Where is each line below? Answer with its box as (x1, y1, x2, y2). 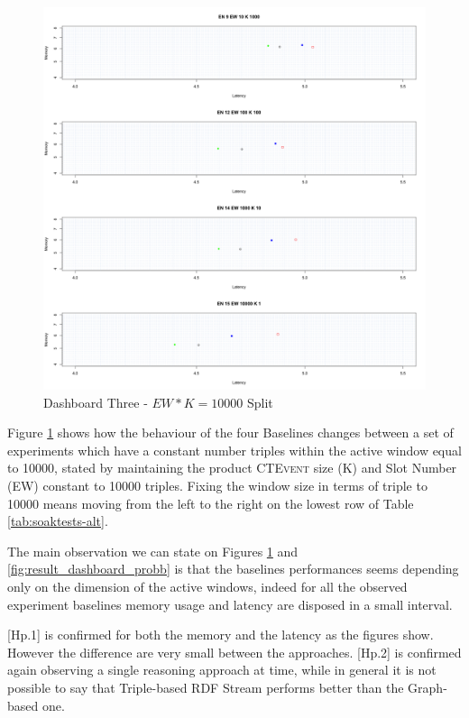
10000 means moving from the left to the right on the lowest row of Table (7, 493, 414, 512)
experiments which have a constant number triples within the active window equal (7, 440, 462, 459)
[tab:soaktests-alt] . (7, 511, 108, 530)
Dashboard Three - (43, 392, 148, 411)
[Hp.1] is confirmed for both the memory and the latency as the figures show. (7, 625, 434, 644)
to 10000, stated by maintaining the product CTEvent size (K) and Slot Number (7, 458, 457, 477)
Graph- (408, 677, 447, 696)
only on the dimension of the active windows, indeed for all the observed (7, 576, 408, 595)
